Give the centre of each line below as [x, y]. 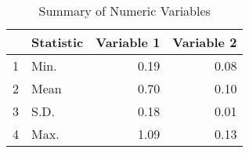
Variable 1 [128, 42]
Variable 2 [205, 42]
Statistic [58, 42]
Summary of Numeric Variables [125, 11]
